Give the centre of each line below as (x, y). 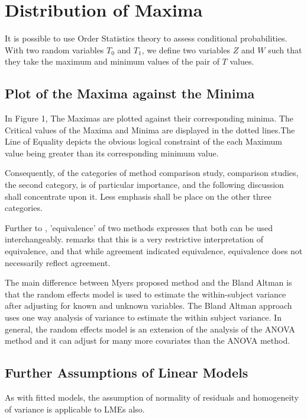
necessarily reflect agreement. (58, 262)
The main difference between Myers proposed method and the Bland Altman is (148, 282)
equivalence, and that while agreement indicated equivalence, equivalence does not (154, 251)
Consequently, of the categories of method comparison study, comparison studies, (152, 173)
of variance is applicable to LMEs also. (75, 409)
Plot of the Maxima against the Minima (130, 93)
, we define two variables (186, 49)
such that (285, 49)
